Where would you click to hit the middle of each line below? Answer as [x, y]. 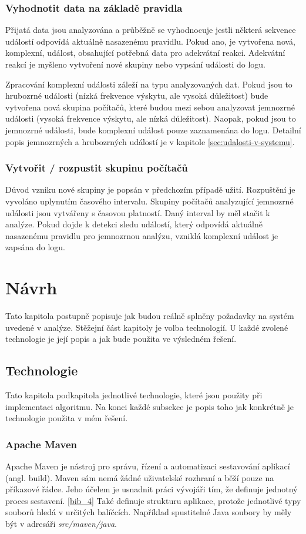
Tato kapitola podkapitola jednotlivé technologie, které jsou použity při [134, 395]
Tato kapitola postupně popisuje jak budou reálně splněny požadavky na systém [150, 316]
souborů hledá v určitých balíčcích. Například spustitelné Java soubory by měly [149, 512]
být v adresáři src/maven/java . [61, 524]
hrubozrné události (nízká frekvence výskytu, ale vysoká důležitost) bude [137, 95]
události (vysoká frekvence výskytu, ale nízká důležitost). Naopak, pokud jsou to [151, 118]
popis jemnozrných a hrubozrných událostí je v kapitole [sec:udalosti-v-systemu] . [150, 141]
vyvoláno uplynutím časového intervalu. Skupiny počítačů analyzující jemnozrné [149, 201]
